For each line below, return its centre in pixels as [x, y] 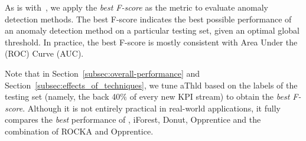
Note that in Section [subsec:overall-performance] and [102, 73]
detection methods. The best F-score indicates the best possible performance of [148, 19]
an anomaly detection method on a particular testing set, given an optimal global [152, 30]
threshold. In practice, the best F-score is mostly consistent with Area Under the [151, 42]
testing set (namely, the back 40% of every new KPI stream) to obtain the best [147, 96]
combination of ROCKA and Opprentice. [79, 131]
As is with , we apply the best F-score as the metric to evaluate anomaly [136, 7]
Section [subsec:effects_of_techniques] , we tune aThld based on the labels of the [151, 85]
